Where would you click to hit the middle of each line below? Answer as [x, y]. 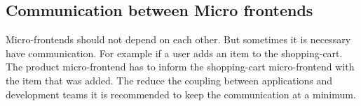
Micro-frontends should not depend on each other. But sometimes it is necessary [178, 39]
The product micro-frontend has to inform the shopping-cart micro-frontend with [180, 67]
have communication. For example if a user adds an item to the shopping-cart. [174, 53]
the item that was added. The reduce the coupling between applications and [169, 80]
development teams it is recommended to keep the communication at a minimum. [181, 94]
